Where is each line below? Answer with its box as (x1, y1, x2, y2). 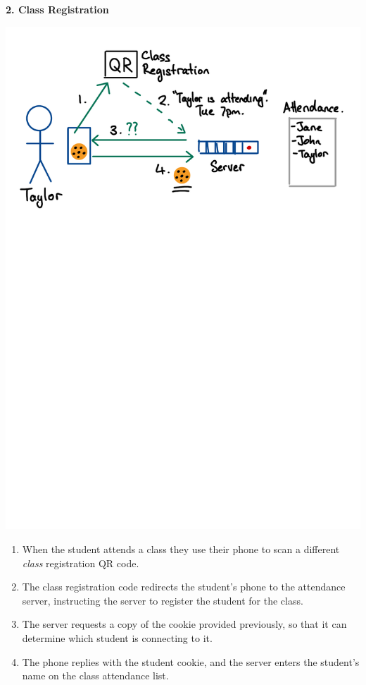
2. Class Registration (6, 2, 109, 16)
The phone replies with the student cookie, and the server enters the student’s (22, 654, 360, 669)
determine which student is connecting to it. (22, 630, 213, 645)
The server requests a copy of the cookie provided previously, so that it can (22, 617, 347, 631)
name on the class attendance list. (22, 668, 169, 683)
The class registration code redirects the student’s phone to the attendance (22, 579, 346, 594)
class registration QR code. (22, 555, 139, 570)
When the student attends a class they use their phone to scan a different (22, 542, 340, 557)
